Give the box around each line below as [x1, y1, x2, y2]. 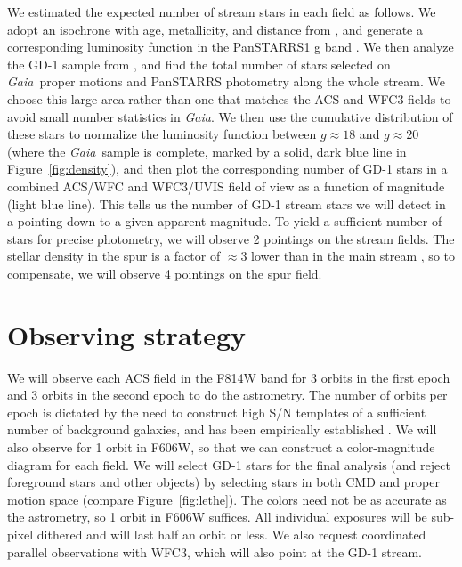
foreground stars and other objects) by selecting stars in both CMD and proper [7, 473, 440, 491]
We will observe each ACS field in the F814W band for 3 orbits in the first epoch [7, 368, 450, 386]
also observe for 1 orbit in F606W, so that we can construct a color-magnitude [7, 438, 435, 456]
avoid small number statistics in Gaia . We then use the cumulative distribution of [7, 107, 453, 126]
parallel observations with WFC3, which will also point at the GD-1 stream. [7, 542, 423, 561]
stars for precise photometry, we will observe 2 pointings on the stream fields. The [7, 229, 455, 247]
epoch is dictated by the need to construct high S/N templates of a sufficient [7, 402, 426, 421]
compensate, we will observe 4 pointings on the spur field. [7, 263, 322, 282]
